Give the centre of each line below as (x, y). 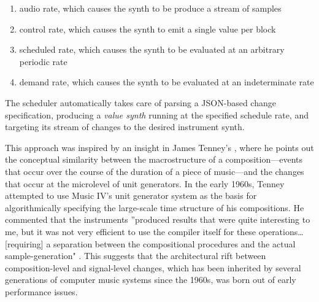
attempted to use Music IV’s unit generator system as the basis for (131, 196)
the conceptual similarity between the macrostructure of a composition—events (154, 159)
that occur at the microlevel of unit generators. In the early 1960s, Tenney (145, 183)
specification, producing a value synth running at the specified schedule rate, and (157, 114)
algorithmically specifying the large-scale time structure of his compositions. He (155, 207)
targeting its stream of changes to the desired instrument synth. (125, 127)
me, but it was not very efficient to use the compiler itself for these (131, 231)
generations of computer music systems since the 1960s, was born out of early (151, 280)
